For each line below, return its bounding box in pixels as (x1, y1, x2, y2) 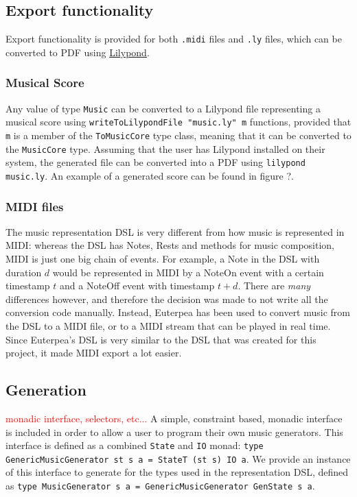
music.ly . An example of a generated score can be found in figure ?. (5, 168, 294, 182)
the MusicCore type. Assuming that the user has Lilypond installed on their (5, 141, 325, 156)
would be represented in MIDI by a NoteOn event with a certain (52, 265, 324, 279)
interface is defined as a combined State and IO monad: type (5, 438, 264, 452)
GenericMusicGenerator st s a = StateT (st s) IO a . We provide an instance (5, 451, 351, 465)
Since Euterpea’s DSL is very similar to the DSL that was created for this (5, 332, 316, 346)
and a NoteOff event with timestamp (60, 278, 215, 293)
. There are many (238, 278, 311, 293)
